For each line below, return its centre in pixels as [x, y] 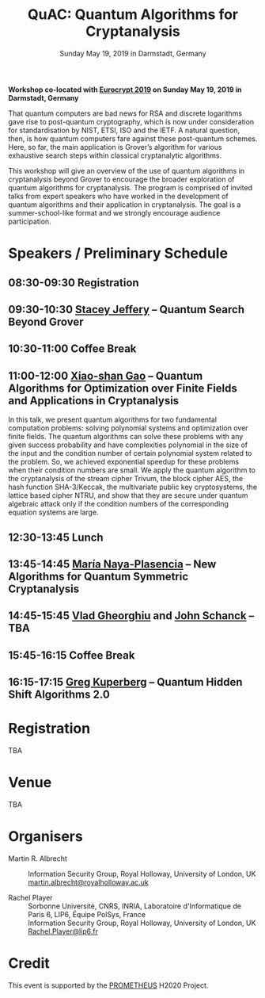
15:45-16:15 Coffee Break [72, 655]
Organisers [45, 837]
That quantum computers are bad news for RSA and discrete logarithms [125, 113]
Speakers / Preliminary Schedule [118, 253]
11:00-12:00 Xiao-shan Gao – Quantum [106, 375]
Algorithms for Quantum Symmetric [98, 576]
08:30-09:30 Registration [74, 283]
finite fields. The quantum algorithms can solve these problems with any [126, 437]
